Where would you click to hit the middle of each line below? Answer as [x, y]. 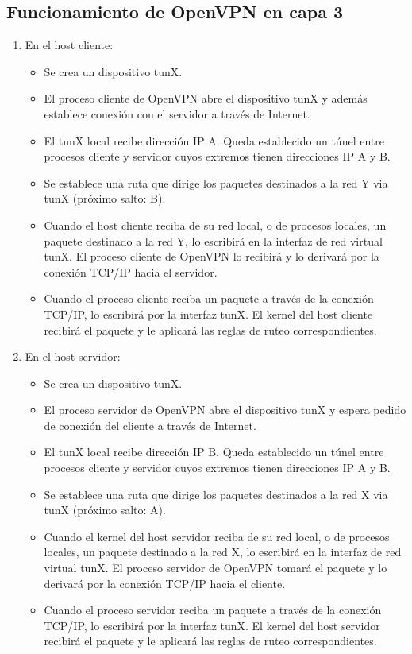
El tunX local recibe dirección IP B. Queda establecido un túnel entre [214, 452]
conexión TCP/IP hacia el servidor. [131, 271]
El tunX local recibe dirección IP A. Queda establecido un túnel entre [214, 140]
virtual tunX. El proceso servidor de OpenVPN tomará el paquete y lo [216, 568]
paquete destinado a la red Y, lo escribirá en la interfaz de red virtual [213, 240]
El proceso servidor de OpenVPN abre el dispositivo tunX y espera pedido [225, 410]
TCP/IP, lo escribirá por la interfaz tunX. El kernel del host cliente [208, 313]
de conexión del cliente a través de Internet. [150, 425]
